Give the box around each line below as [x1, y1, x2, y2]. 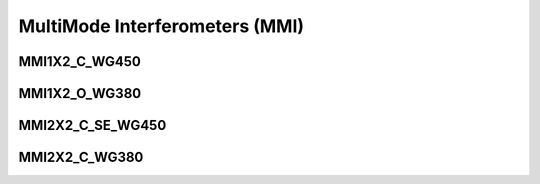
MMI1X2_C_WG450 [18, 53, 142, 70]
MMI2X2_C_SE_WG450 [18, 117, 167, 134]
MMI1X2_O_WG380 [18, 85, 142, 102]
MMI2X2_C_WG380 [18, 149, 144, 166]
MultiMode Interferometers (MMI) [18, 15, 305, 37]
